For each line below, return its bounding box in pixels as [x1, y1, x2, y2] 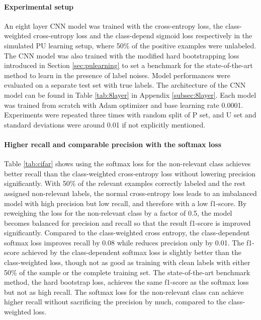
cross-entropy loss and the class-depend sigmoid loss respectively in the [33, 30, 252, 41]
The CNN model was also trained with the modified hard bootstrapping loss [4, 50, 239, 60]
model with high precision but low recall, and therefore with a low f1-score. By [4, 198, 247, 208]
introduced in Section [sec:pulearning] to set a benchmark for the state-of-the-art [4, 60, 253, 71]
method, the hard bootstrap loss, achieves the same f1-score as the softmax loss [4, 277, 249, 287]
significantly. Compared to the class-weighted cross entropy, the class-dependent [4, 227, 250, 238]
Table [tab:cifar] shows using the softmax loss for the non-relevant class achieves [4, 158, 251, 169]
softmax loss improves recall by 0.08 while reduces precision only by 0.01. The [4, 237, 244, 247]
